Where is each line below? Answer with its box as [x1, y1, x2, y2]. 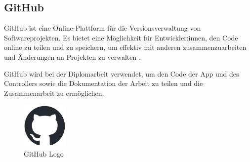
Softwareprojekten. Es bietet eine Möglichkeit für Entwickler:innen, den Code [4, 32, 238, 42]
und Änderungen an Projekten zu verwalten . [4, 51, 141, 62]
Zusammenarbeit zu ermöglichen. [4, 87, 104, 98]
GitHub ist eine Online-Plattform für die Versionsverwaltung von [4, 23, 201, 33]
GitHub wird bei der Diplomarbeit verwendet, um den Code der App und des [4, 68, 239, 79]
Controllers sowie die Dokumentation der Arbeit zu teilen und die [4, 78, 203, 88]
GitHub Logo [24, 148, 64, 159]
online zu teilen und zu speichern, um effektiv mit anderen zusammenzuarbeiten [4, 42, 247, 52]
